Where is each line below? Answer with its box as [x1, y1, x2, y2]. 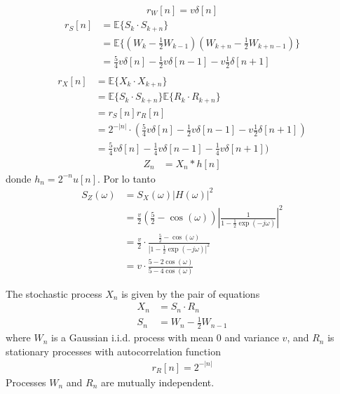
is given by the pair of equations [121, 286, 260, 301]
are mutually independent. [101, 374, 215, 389]
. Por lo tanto [97, 171, 156, 185]
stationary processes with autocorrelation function [6, 343, 221, 358]
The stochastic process [6, 286, 102, 301]
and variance [224, 330, 279, 345]
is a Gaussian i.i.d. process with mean [51, 330, 214, 345]
